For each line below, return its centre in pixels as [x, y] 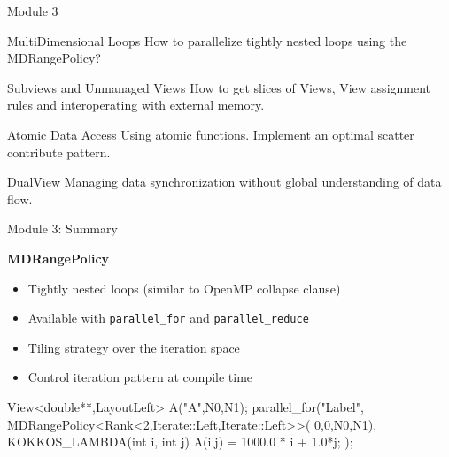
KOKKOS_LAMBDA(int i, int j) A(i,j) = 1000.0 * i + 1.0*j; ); [180, 442]
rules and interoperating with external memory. [136, 105]
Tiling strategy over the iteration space [134, 347]
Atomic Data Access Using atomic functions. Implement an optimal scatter [211, 134]
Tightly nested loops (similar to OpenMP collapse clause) [184, 288]
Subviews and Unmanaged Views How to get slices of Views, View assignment [219, 87]
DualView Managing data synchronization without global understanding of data [224, 182]
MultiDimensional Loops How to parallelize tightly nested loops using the [207, 40]
